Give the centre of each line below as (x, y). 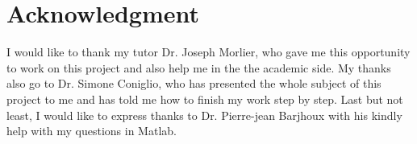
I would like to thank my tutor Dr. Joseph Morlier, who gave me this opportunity (208, 52)
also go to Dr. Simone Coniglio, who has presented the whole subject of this (194, 83)
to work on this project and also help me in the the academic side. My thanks (199, 67)
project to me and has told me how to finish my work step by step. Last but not (205, 99)
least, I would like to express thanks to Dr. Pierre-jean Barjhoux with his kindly (204, 115)
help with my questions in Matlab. (92, 131)
